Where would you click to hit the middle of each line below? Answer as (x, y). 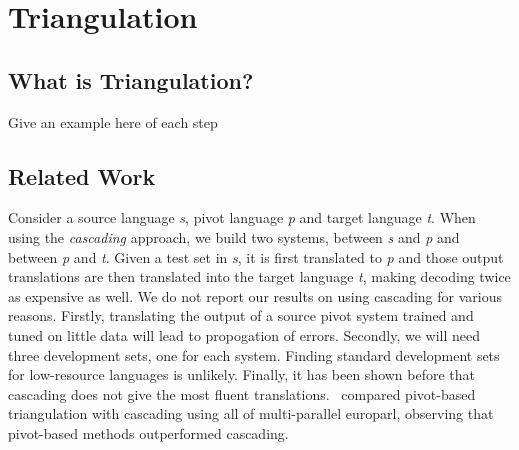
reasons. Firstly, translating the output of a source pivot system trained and (241, 315)
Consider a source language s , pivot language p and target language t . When (242, 217)
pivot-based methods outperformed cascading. (148, 432)
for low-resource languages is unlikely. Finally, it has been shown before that (242, 374)
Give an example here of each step (113, 121)
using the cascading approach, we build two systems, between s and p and (234, 236)
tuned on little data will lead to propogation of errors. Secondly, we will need (244, 334)
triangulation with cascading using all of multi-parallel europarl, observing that (251, 413)
